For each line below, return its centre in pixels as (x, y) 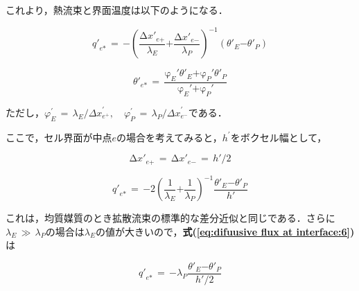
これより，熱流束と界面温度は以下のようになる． (117, 10)
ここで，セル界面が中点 (59, 137)
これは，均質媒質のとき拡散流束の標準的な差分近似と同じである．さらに (170, 218)
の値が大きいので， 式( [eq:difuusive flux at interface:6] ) (225, 231)
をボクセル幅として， (279, 137)
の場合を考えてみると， (169, 137)
